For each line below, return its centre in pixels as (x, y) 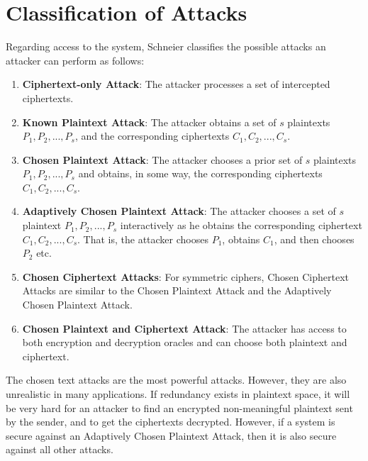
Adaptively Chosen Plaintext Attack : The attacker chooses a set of (179, 211)
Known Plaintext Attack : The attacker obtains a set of (149, 122)
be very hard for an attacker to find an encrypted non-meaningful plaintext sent (179, 407)
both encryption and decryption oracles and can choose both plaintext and (185, 342)
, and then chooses (314, 239)
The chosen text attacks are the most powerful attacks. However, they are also (176, 380)
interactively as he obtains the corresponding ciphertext (241, 225)
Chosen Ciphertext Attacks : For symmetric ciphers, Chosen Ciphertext (185, 276)
